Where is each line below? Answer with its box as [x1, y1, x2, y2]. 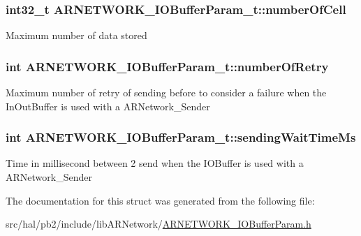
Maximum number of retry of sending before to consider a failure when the [6, 85, 327, 100]
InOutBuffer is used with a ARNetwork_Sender [6, 98, 210, 113]
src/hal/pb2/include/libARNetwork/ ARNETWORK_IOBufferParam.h [6, 216, 311, 231]
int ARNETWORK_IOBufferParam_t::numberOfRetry [6, 57, 329, 75]
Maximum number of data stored [6, 28, 147, 43]
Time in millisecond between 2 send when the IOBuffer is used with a [6, 156, 304, 170]
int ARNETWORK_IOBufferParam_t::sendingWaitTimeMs [6, 128, 356, 146]
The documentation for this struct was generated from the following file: [6, 193, 315, 207]
